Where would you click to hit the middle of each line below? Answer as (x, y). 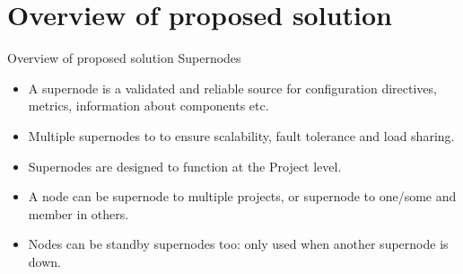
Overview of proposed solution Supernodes (124, 58)
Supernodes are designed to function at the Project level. (185, 166)
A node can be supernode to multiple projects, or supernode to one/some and (242, 196)
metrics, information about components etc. (149, 106)
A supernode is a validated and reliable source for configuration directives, (232, 88)
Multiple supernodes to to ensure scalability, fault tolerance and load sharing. (241, 135)
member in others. (79, 213)
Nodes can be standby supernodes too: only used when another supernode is (238, 244)
